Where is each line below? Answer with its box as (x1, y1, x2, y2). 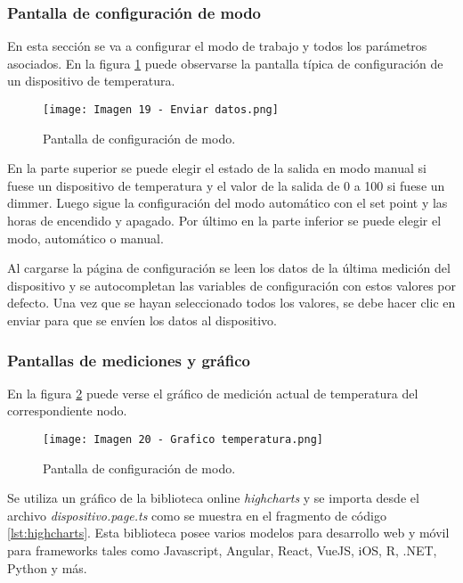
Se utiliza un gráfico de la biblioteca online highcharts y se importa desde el (7, 489, 419, 507)
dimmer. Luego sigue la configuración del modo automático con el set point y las (7, 193, 448, 212)
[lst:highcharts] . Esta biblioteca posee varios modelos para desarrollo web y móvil (7, 523, 450, 542)
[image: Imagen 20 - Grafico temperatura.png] (43, 433, 323, 446)
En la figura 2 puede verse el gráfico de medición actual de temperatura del (7, 383, 418, 402)
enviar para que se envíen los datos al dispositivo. (7, 311, 278, 329)
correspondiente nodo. (7, 401, 127, 420)
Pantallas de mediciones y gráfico (7, 349, 250, 371)
